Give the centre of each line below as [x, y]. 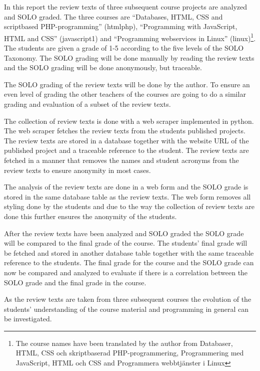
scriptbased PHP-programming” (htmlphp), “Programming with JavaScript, [121, 26]
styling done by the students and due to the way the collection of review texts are [129, 206]
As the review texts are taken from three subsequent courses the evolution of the [128, 299]
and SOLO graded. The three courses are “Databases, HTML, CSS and [113, 16]
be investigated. [28, 319]
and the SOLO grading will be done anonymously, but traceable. [103, 67]
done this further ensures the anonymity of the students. [90, 216]
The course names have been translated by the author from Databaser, [124, 343]
